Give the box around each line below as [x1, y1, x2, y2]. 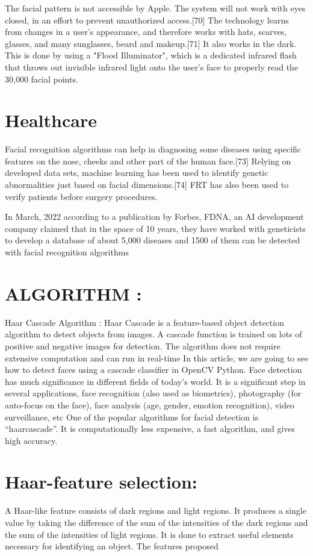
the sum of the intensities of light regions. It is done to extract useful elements [5, 528, 294, 540]
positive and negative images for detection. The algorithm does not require [5, 339, 280, 352]
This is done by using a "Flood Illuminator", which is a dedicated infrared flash [5, 49, 297, 61]
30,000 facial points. [5, 72, 78, 85]
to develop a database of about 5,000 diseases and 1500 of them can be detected [5, 234, 300, 246]
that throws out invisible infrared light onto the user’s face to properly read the [5, 60, 299, 73]
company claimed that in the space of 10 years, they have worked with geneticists [5, 222, 306, 234]
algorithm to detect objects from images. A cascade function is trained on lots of [5, 328, 302, 340]
